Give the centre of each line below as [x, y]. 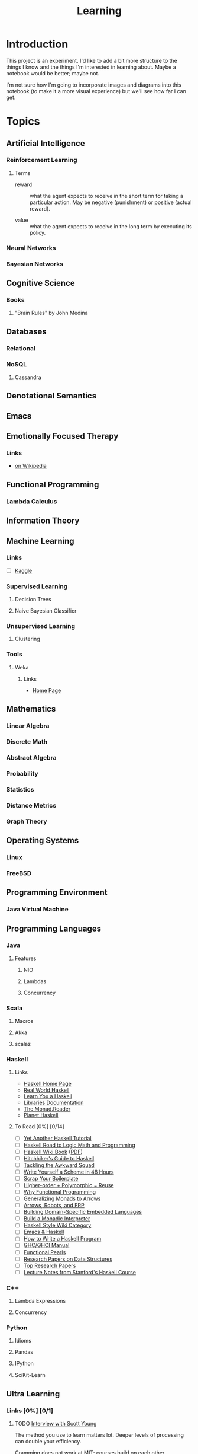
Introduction [37, 44]
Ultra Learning [33, 1394]
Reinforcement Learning [42, 160]
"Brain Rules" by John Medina [51, 313]
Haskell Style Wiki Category [57, 1225]
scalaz [23, 1044]
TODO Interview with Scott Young [56, 1424]
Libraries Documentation [53, 1103]
